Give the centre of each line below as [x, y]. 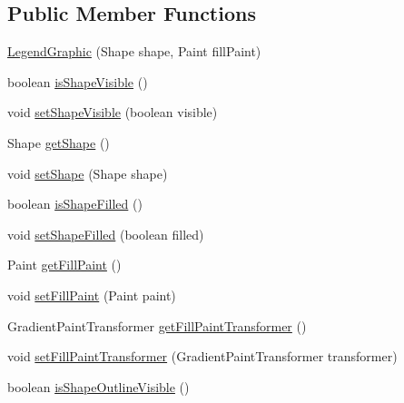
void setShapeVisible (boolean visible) [113, 112]
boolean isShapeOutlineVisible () [99, 386]
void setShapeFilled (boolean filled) [106, 234]
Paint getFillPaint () [64, 265]
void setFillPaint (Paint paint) [92, 295]
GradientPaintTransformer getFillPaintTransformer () [157, 325]
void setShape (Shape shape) [88, 173]
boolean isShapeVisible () [78, 81]
